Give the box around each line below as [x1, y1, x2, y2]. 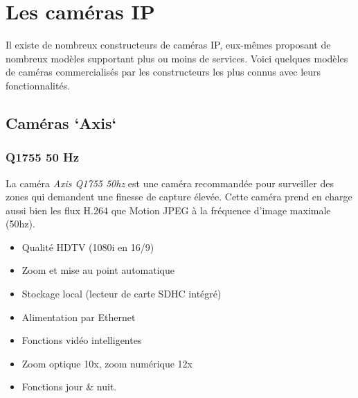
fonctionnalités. [6, 78, 71, 92]
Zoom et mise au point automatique [21, 263, 174, 277]
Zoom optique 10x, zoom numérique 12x [21, 356, 193, 370]
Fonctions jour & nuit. [21, 379, 117, 394]
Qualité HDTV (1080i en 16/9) [21, 239, 154, 254]
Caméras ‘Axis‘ [6, 112, 117, 133]
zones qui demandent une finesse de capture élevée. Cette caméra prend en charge [6, 189, 352, 204]
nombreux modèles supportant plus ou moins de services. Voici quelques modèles [6, 51, 348, 65]
